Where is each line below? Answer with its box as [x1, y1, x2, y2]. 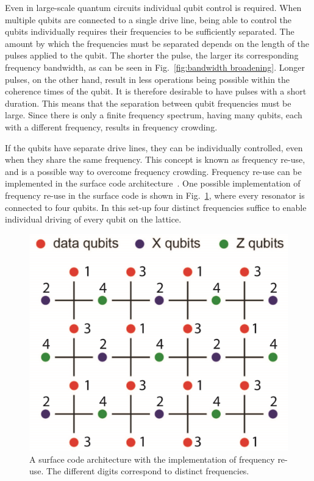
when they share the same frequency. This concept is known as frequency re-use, [5, 153, 305, 166]
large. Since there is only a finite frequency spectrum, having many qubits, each [5, 109, 302, 121]
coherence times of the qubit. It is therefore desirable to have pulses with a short [5, 85, 307, 98]
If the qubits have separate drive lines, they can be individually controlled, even [5, 141, 303, 154]
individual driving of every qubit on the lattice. [5, 213, 182, 226]
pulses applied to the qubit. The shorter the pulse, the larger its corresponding [5, 49, 299, 62]
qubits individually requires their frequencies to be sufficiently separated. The [5, 25, 294, 38]
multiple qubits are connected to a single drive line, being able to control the [5, 13, 292, 26]
